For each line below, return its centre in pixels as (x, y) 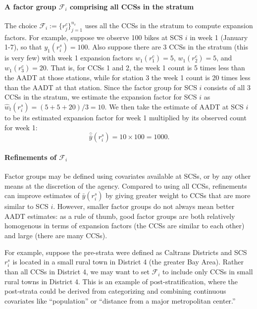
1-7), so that (23, 47)
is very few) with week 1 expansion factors (69, 58)
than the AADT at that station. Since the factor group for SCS (101, 87)
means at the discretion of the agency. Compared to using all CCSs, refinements (126, 185)
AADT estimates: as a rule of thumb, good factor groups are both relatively (120, 216)
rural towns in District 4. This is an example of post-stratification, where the (121, 281)
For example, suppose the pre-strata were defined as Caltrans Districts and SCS (126, 252)
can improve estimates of (42, 195)
